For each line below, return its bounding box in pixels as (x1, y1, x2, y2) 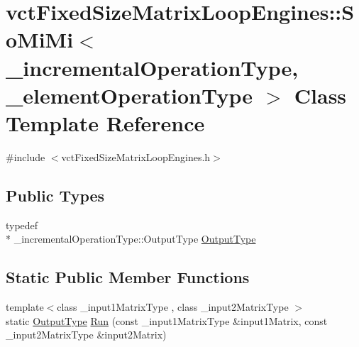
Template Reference (6, 108, 205, 137)
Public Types (6, 184, 105, 206)
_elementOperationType (6, 80, 253, 109)
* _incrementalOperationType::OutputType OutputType (6, 231, 256, 246)
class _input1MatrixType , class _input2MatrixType (57, 299, 289, 314)
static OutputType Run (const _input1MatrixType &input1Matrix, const (6, 313, 328, 328)
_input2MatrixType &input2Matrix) (6, 327, 167, 342)
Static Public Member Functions (6, 266, 250, 288)
